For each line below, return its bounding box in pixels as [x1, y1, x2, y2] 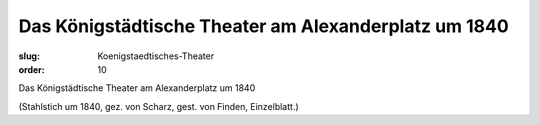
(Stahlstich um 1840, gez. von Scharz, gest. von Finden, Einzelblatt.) [18, 100, 299, 112]
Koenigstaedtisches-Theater [97, 50, 215, 62]
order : [18, 63, 45, 75]
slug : [18, 50, 40, 62]
